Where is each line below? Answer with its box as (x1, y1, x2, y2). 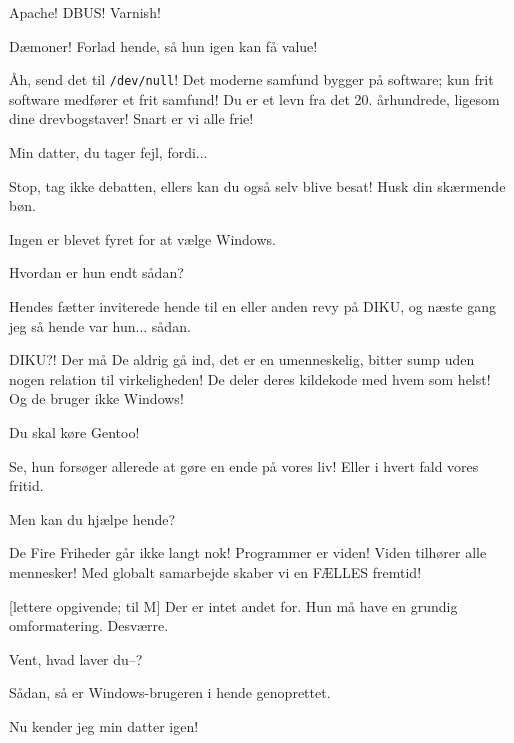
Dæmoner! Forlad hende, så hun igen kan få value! (9, 35, 318, 56)
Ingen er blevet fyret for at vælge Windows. (9, 228, 276, 249)
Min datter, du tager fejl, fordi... (9, 142, 208, 163)
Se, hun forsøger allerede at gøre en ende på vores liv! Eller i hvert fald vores (9, 455, 479, 476)
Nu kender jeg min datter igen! (9, 715, 199, 736)
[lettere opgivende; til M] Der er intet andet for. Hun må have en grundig (9, 595, 458, 616)
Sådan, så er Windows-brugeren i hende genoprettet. (9, 682, 331, 703)
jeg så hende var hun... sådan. (9, 315, 191, 336)
